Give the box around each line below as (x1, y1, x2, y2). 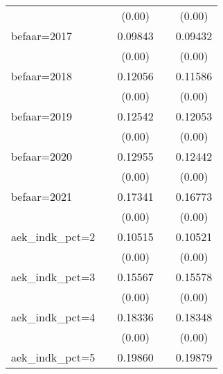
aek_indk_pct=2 (11, 229, 96, 244)
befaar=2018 (11, 68, 73, 84)
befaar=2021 (11, 188, 73, 204)
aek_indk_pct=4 (11, 309, 96, 325)
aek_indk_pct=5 (11, 349, 96, 365)
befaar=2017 (11, 28, 73, 44)
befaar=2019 (11, 108, 73, 124)
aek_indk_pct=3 (11, 269, 96, 285)
